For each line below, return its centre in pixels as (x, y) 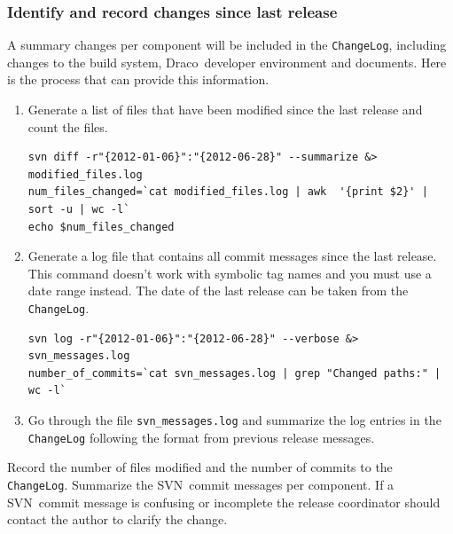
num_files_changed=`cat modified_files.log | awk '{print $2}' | (228, 192)
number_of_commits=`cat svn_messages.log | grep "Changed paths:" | (234, 373)
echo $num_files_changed (101, 227)
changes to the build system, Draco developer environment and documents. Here (227, 62)
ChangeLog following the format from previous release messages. (201, 437)
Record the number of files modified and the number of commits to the (200, 467)
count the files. (68, 126)
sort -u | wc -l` (79, 210)
